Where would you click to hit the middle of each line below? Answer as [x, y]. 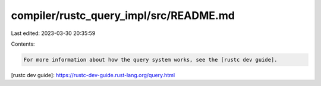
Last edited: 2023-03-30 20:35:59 [53, 33]
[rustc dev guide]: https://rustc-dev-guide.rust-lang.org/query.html [93, 75]
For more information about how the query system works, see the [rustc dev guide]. [150, 60]
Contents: [23, 44]
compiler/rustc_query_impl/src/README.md [123, 15]
